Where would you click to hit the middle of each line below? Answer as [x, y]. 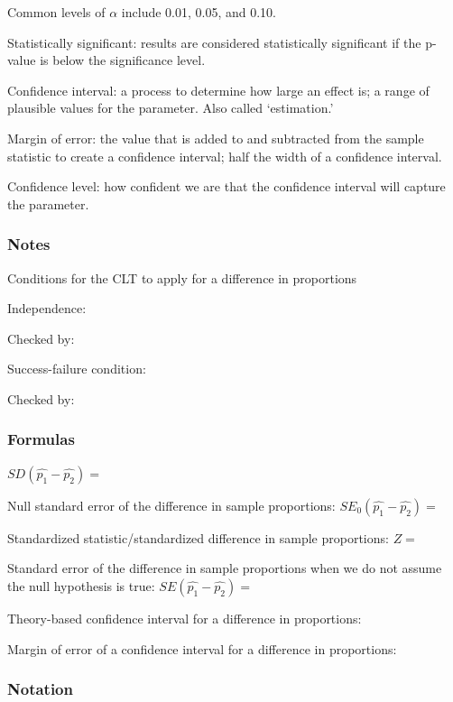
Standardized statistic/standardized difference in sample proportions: [198, 537]
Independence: [47, 308]
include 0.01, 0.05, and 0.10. [199, 12]
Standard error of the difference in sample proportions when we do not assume [225, 568]
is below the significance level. [123, 60]
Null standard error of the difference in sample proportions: [171, 505]
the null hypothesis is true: [81, 585]
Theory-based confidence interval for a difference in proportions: [185, 618]
